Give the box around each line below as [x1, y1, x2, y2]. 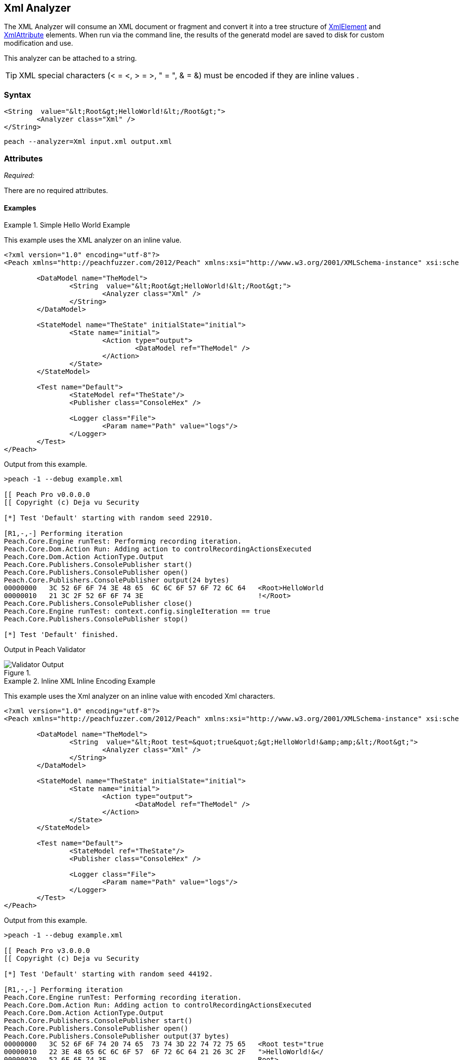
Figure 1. [4, 669, 31, 677]
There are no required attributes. [4, 186, 108, 194]
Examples [4, 203, 36, 212]
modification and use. [4, 39, 73, 48]
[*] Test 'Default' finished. [4, 631, 119, 639]
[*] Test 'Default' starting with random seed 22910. [4, 514, 213, 522]
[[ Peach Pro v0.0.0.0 [4, 491, 90, 499]
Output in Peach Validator [4, 645, 86, 654]
